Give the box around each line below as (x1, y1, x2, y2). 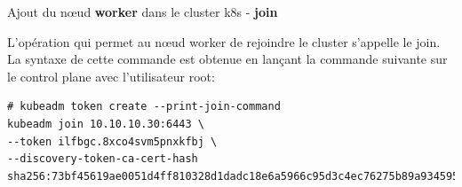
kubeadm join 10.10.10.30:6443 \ (7, 117, 204, 130)
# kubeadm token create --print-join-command (7, 100, 281, 113)
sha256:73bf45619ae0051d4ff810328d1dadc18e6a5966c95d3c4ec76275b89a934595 (7, 169, 459, 183)
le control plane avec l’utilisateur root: (7, 66, 215, 85)
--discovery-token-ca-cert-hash (7, 152, 198, 166)
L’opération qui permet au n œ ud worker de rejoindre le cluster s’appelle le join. (7, 32, 441, 51)
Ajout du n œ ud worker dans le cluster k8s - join (7, 3, 278, 20)
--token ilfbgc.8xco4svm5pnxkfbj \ (7, 135, 218, 148)
